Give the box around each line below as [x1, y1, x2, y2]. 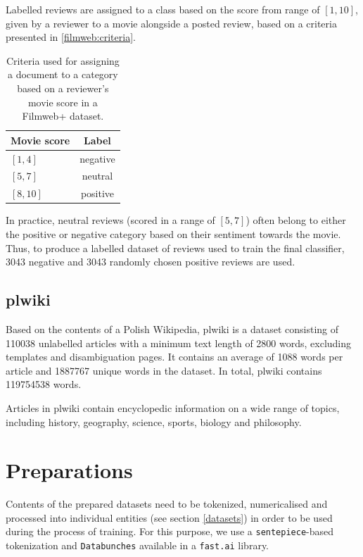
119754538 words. [6, 377, 82, 392]
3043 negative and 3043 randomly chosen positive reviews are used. [6, 254, 295, 269]
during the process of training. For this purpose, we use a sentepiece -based [6, 524, 334, 539]
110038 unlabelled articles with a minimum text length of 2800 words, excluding [6, 335, 352, 350]
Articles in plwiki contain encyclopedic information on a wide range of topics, [6, 400, 340, 415]
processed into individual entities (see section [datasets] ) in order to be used [6, 510, 333, 525]
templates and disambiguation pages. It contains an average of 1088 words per [6, 349, 343, 364]
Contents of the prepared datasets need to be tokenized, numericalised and [6, 496, 328, 511]
